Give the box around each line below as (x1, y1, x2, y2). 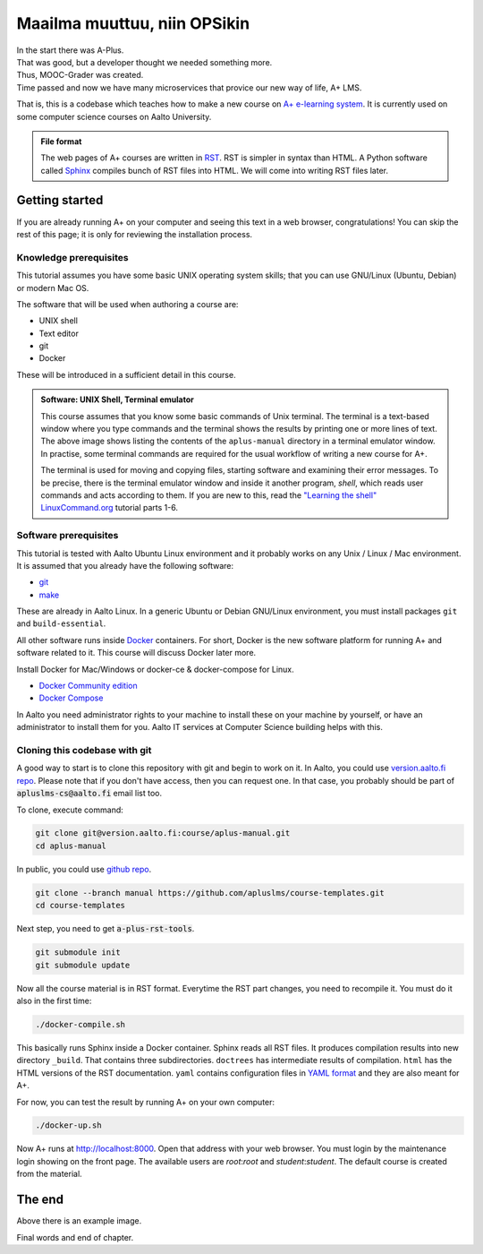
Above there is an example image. (16, 1215, 142, 1226)
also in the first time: (16, 995, 92, 1006)
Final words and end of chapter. (16, 1232, 134, 1242)
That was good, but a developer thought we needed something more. (16, 56, 273, 67)
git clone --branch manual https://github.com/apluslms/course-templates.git (35, 888, 385, 898)
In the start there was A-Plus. (16, 45, 124, 56)
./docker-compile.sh (35, 1019, 125, 1029)
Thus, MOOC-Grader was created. (16, 70, 144, 81)
